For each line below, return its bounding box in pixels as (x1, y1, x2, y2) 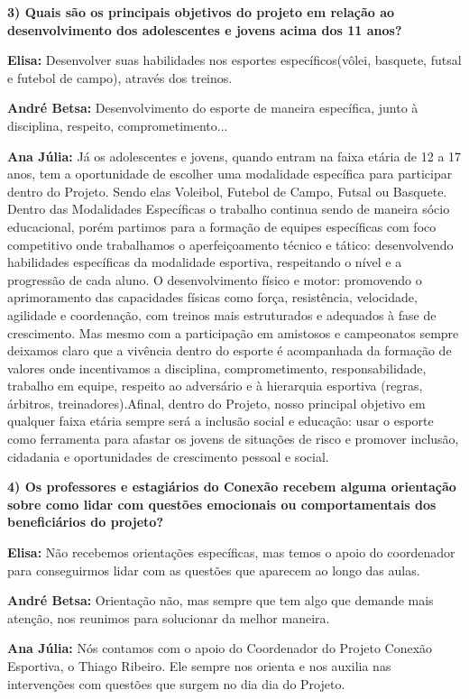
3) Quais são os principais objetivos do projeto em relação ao (7, 3, 395, 21)
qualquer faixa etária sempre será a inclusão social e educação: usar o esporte (7, 411, 434, 430)
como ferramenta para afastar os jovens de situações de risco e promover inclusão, (7, 429, 459, 448)
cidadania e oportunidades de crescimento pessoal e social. (7, 446, 329, 465)
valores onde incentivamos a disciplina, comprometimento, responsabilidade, (7, 358, 427, 377)
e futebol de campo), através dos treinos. (7, 68, 233, 87)
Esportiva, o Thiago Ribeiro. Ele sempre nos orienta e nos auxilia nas (7, 657, 391, 675)
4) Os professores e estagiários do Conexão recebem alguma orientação (7, 477, 456, 496)
